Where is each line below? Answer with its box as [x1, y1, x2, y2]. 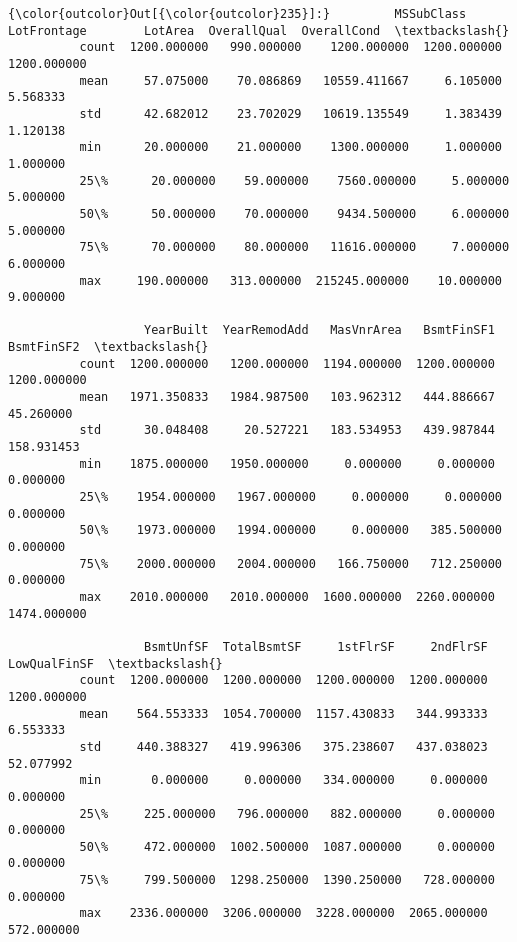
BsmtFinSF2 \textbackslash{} [8, 340, 209, 355]
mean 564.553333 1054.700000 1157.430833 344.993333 [79, 706, 488, 721]
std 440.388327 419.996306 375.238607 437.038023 [79, 739, 488, 754]
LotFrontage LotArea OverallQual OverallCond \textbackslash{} [8, 23, 510, 38]
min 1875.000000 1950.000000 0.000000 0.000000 [79, 456, 495, 471]
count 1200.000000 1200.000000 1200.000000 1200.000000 [79, 673, 488, 688]
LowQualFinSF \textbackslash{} [8, 656, 223, 671]
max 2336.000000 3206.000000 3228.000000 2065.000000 [79, 906, 488, 921]
